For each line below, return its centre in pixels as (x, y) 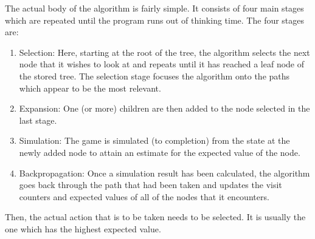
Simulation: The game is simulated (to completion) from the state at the (154, 140)
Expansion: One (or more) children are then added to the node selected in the (164, 108)
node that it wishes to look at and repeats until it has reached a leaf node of (162, 64)
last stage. (38, 120)
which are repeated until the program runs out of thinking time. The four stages (155, 20)
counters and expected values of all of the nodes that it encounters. (144, 196)
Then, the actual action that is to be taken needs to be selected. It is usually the (155, 217)
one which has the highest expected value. (83, 228)
